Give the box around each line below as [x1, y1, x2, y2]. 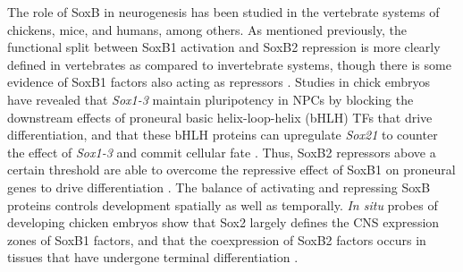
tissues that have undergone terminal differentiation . [7, 248, 299, 267]
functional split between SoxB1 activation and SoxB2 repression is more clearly [7, 38, 441, 56]
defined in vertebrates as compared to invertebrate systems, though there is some [7, 55, 451, 73]
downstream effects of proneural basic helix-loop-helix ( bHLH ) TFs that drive [7, 107, 433, 126]
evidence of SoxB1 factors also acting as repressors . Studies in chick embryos [7, 72, 431, 91]
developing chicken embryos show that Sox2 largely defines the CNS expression [7, 213, 440, 232]
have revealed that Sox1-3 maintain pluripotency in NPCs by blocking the [7, 89, 414, 108]
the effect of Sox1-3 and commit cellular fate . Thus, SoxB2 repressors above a [7, 142, 436, 161]
